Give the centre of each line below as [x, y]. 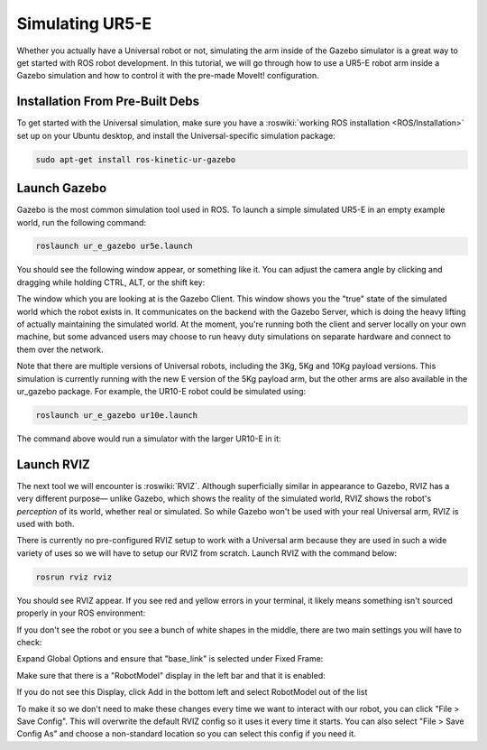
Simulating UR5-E [84, 23]
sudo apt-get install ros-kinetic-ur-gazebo [136, 159]
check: [29, 642]
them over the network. [60, 349]
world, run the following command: [82, 222]
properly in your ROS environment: [81, 613]
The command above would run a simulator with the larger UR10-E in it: [149, 439]
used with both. [46, 524]
